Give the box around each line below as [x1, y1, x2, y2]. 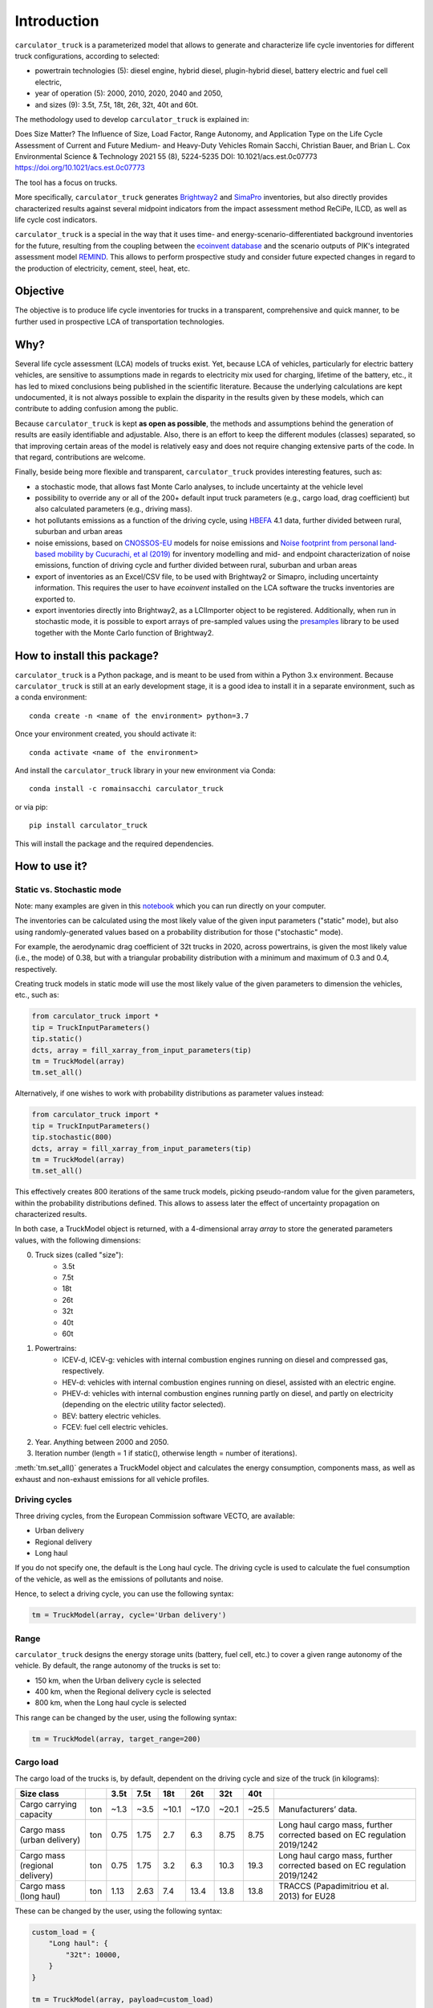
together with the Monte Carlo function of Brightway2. [34, 627, 214, 638]
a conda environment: [14, 692, 87, 702]
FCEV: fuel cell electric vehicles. [62, 1422, 168, 1432]
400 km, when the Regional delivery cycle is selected [34, 1687, 212, 1696]
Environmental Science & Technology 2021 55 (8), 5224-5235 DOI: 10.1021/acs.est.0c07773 [14, 152, 318, 161]
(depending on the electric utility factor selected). [62, 1400, 226, 1410]
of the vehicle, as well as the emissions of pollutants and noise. [14, 1574, 224, 1584]
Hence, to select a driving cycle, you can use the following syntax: [14, 1589, 234, 1598]
